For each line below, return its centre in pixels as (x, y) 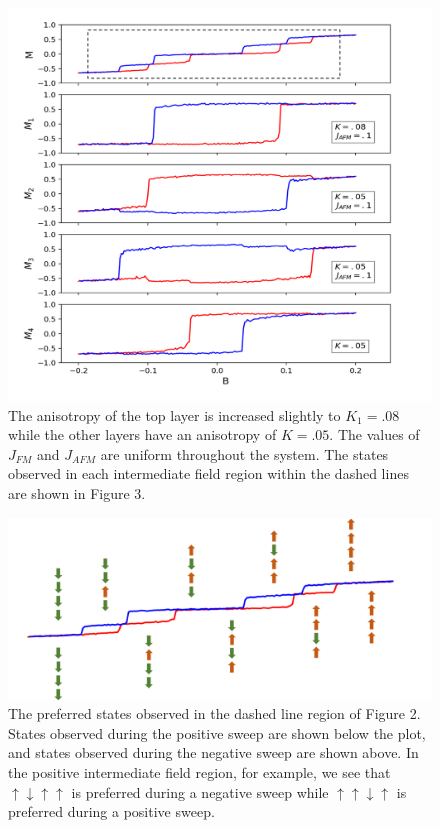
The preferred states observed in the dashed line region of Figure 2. (214, 713)
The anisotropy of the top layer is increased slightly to (174, 414)
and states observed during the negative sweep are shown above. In (213, 752)
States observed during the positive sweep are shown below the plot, (217, 732)
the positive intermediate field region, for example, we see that (199, 772)
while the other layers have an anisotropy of (142, 434)
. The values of (374, 434)
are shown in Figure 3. (77, 492)
